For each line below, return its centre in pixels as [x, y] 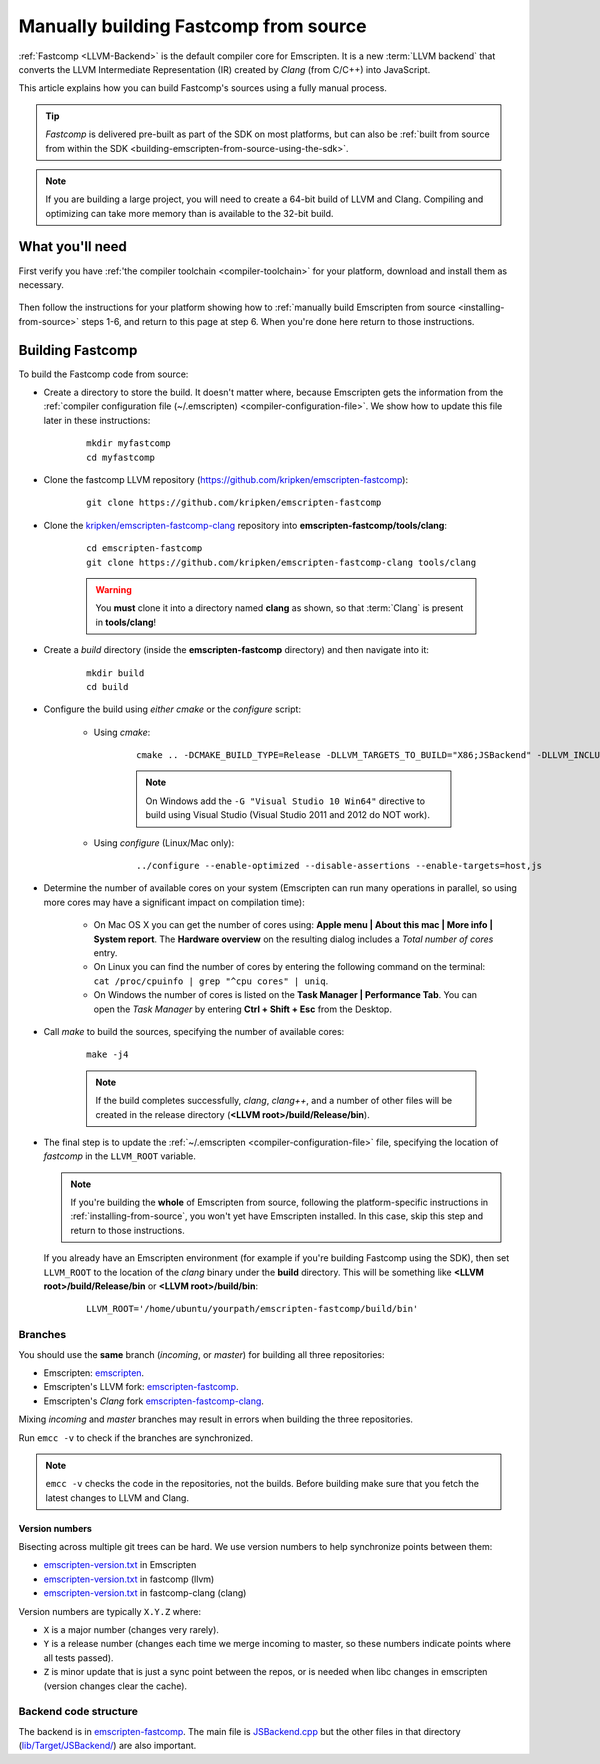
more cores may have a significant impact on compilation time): [174, 902]
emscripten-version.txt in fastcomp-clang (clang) [145, 1593]
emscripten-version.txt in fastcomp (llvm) [129, 1579]
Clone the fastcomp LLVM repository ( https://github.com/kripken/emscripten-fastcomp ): [226, 479]
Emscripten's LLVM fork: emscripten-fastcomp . [141, 1387]
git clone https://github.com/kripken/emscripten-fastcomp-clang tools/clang [281, 562]
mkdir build [115, 673]
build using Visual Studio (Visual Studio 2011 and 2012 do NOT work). [287, 815]
